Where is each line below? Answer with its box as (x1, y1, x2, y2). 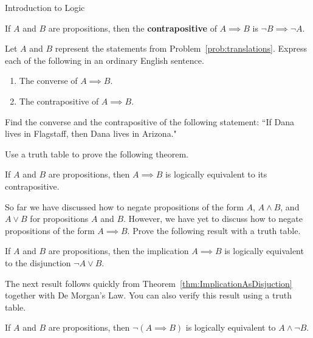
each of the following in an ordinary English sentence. (5, 53, 204, 66)
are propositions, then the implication (48, 244, 189, 257)
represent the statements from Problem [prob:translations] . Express (55, 42, 308, 55)
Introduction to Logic (5, 1, 85, 13)
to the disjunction (5, 256, 71, 269)
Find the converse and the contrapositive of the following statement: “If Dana (5, 115, 294, 128)
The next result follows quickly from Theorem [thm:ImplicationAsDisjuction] (5, 277, 292, 289)
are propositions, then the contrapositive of (48, 21, 217, 34)
